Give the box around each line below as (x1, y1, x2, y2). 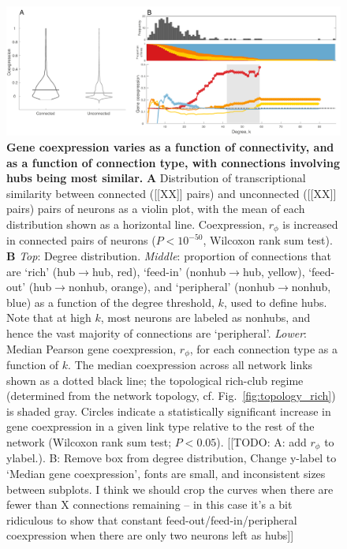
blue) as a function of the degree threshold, (6, 293, 215, 310)
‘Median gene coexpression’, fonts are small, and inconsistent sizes (6, 465, 326, 482)
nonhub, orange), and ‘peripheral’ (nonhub (68, 278, 275, 295)
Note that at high (6, 309, 91, 326)
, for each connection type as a (189, 340, 338, 357)
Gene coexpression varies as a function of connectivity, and (6, 138, 334, 155)
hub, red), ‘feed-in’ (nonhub (91, 263, 226, 279)
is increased (282, 215, 338, 232)
